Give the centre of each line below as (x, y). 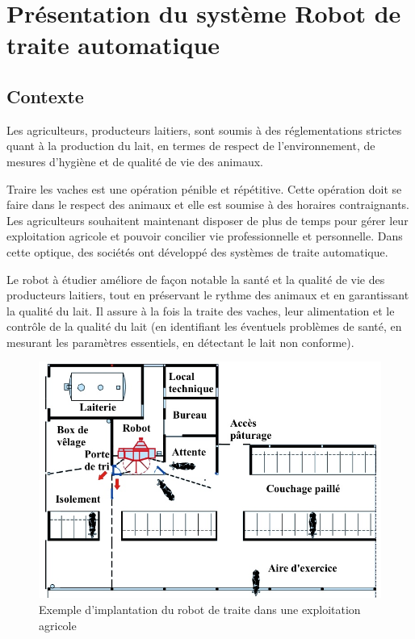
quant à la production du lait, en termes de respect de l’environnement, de (191, 146)
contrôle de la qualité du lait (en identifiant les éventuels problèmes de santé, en (204, 326)
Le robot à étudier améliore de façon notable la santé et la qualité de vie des (196, 279)
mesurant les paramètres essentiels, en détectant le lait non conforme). (180, 342)
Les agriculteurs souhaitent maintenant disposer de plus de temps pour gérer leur (207, 220)
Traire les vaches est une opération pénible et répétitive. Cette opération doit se (204, 188)
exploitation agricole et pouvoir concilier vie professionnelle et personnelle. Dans (205, 236)
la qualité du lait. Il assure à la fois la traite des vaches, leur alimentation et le (201, 310)
